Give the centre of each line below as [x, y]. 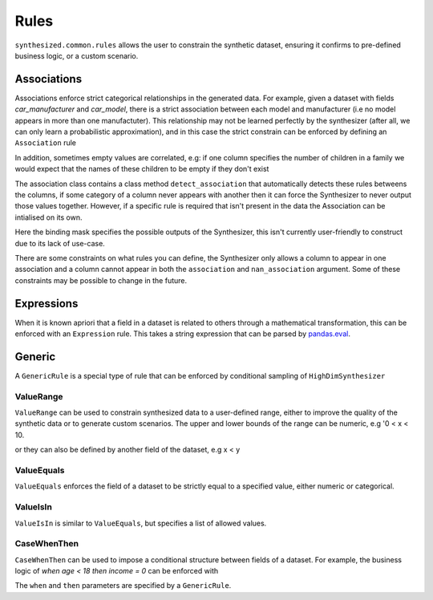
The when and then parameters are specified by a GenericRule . [123, 586]
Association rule [45, 143]
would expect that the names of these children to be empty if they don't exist [142, 169]
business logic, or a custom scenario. [77, 55]
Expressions [47, 304]
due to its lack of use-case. [60, 243]
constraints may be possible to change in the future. [101, 280]
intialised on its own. [49, 217]
